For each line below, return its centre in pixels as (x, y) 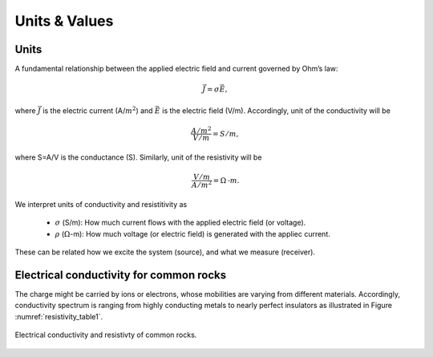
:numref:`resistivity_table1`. (59, 316)
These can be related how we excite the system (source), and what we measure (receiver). (165, 252)
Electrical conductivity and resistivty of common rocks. (106, 335)
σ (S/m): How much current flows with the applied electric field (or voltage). (180, 223)
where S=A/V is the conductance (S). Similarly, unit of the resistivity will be (138, 157)
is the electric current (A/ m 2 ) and (98, 110)
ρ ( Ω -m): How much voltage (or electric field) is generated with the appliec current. (192, 233)
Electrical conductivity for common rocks (121, 275)
